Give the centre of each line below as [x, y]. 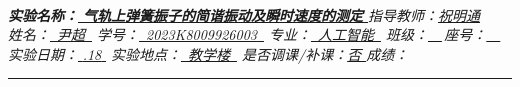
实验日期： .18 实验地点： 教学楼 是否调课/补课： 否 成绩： [208, 53]
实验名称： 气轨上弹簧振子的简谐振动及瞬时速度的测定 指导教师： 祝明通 [244, 14]
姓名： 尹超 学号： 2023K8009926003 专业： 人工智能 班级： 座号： [247, 34]
